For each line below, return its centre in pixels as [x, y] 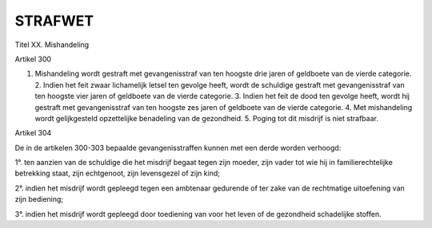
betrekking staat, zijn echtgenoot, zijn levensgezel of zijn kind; [117, 173]
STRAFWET [54, 21]
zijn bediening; [39, 199]
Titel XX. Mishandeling [52, 45]
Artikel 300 [33, 59]
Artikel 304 [33, 133]
